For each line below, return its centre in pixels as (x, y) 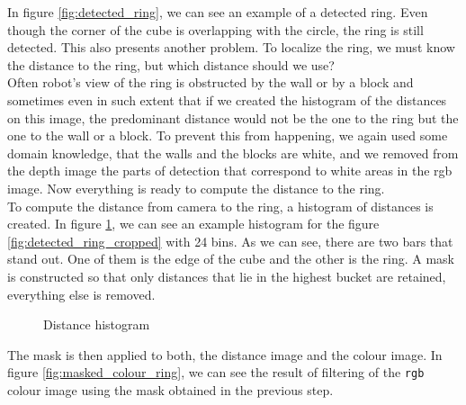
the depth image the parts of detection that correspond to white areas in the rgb (230, 171)
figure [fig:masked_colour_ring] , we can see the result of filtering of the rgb (216, 372)
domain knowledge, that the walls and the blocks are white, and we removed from (233, 153)
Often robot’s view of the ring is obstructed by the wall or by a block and (211, 82)
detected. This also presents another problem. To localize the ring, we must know (231, 47)
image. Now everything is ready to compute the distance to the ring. (196, 188)
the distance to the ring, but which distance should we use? (171, 64)
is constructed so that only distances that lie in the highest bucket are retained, (227, 276)
